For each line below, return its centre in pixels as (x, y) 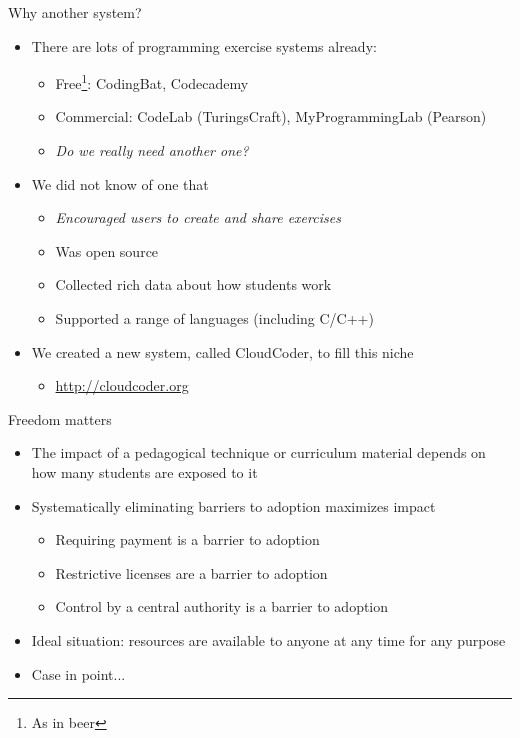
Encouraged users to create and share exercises (198, 217)
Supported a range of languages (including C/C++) (214, 318)
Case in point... (78, 673)
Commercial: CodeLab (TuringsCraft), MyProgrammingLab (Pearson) (271, 116)
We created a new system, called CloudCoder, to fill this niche (222, 351)
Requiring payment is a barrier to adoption (187, 539)
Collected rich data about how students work (193, 284)
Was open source (107, 250)
